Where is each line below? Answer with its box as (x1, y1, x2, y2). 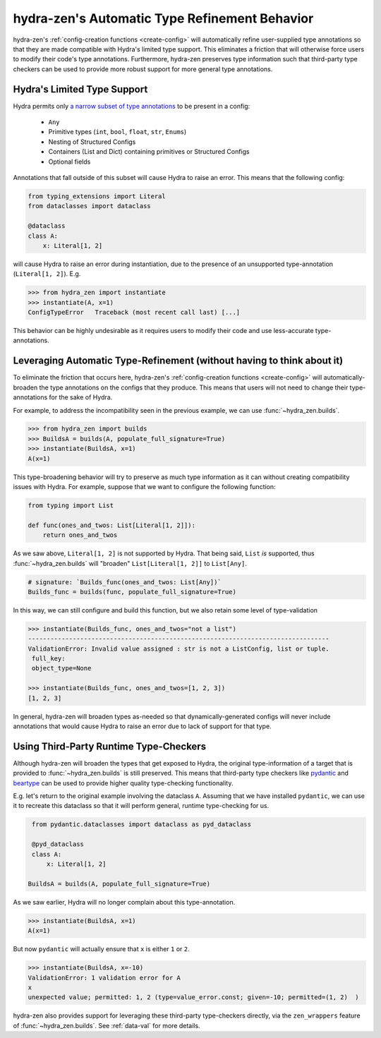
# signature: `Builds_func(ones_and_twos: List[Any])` (28, 578, 222, 586)
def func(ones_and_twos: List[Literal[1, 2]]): (28, 521, 195, 529)
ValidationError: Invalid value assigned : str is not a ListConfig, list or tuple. (28, 644, 329, 653)
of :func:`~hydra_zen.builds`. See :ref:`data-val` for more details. (13, 1021, 200, 1030)
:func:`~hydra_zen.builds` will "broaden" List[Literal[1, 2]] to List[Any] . (13, 559, 247, 567)
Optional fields (48, 157, 91, 166)
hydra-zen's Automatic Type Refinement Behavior (13, 11, 314, 26)
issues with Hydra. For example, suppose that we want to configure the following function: (13, 483, 276, 491)
